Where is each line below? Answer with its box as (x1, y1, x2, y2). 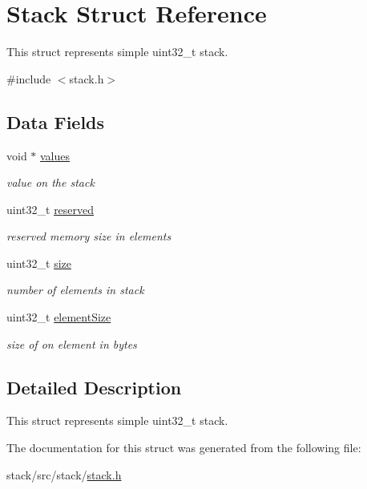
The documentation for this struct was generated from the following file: (6, 439, 361, 456)
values (40, 147, 71, 164)
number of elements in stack (6, 281, 144, 298)
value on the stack (6, 174, 95, 191)
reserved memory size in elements (6, 228, 171, 244)
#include (6, 70, 51, 87)
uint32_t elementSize (6, 309, 111, 325)
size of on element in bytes (6, 335, 137, 352)
